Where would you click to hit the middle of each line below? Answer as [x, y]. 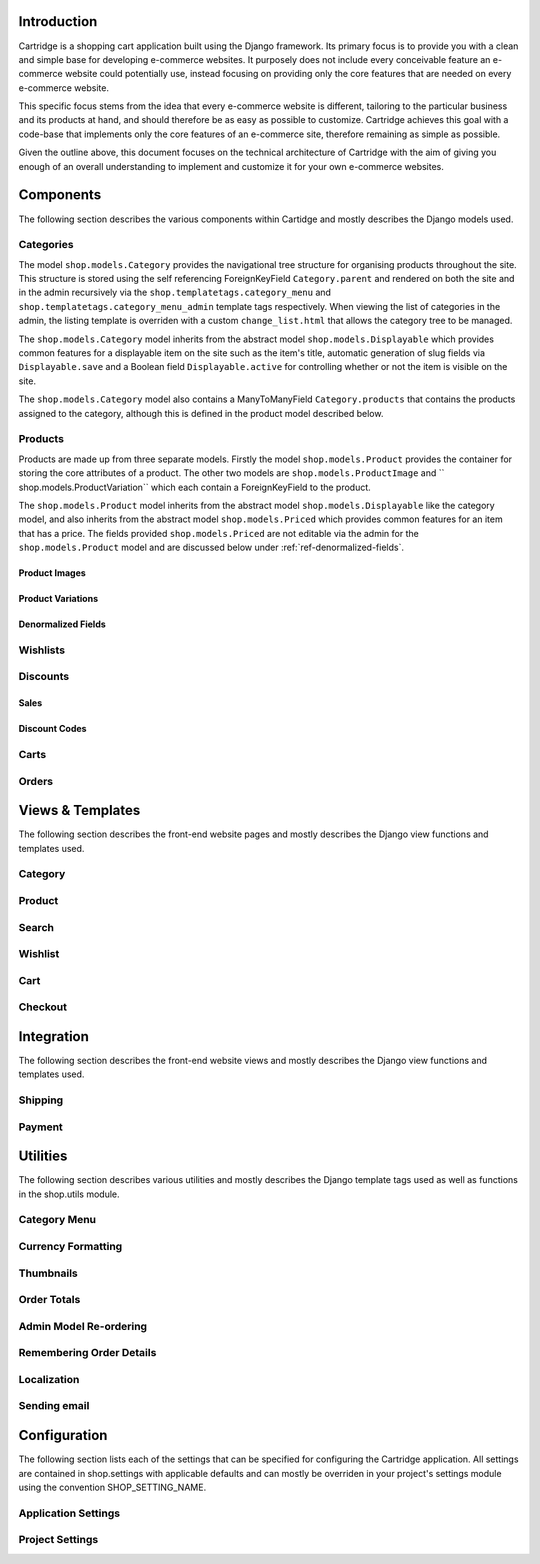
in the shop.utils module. [69, 1194]
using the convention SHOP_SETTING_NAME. [112, 1487]
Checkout [42, 1007]
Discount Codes [52, 729]
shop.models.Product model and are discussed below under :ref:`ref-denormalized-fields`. [211, 547]
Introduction [58, 21]
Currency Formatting [70, 1247]
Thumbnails [48, 1273]
